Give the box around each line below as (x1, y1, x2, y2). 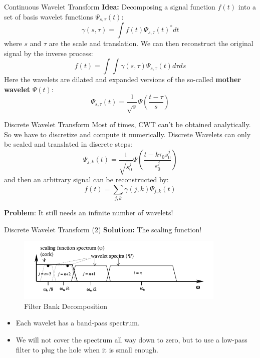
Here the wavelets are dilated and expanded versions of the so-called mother (4, 74, 241, 85)
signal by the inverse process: (4, 48, 93, 58)
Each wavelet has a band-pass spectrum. (16, 317, 140, 328)
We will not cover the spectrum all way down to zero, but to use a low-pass (16, 334, 247, 344)
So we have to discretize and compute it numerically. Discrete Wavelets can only (4, 129, 251, 139)
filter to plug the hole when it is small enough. (16, 344, 158, 354)
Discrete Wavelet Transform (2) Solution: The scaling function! (4, 224, 202, 234)
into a (238, 2, 256, 12)
